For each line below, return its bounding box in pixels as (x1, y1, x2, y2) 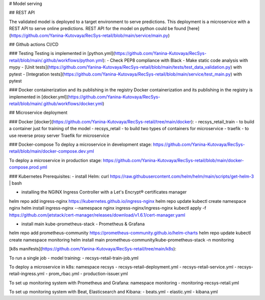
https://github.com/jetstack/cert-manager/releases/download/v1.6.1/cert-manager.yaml (9, 212, 185, 218)
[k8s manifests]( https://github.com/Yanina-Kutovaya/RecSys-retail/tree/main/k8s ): (9, 246, 177, 252)
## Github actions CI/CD (9, 41, 59, 47)
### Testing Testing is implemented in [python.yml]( (9, 51, 115, 56)
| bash (9, 180, 22, 186)
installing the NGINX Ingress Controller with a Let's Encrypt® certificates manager (21, 189, 187, 195)
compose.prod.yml (9, 164, 48, 170)
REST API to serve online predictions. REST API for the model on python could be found (9, 26, 186, 31)
